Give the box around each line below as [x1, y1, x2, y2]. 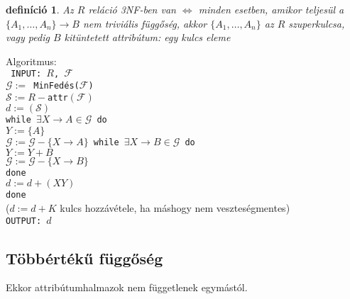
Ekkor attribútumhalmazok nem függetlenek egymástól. [6, 280, 248, 295]
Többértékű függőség [6, 247, 163, 269]
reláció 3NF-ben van [88, 2, 176, 16]
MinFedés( [33, 81, 80, 91]
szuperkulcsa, [288, 16, 345, 30]
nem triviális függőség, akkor [82, 16, 207, 30]
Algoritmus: [6, 53, 57, 68]
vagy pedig [6, 30, 50, 45]
